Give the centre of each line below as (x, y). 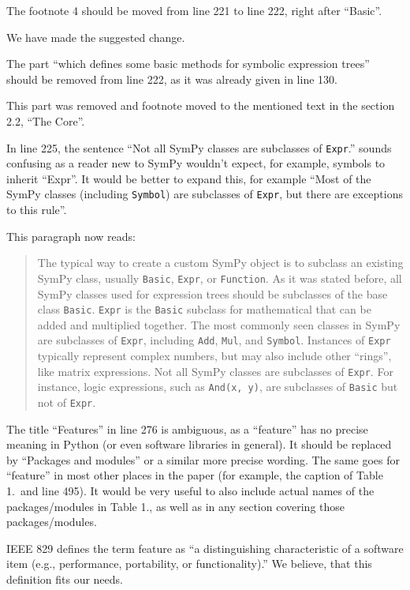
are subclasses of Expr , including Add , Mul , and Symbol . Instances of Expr (214, 340)
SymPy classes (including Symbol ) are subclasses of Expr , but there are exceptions (205, 194)
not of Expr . (67, 402)
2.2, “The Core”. (46, 120)
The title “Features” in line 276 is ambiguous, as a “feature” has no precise (187, 428)
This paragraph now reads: (71, 236)
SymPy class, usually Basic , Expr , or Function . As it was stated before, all (220, 278)
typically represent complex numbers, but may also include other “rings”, (214, 355)
